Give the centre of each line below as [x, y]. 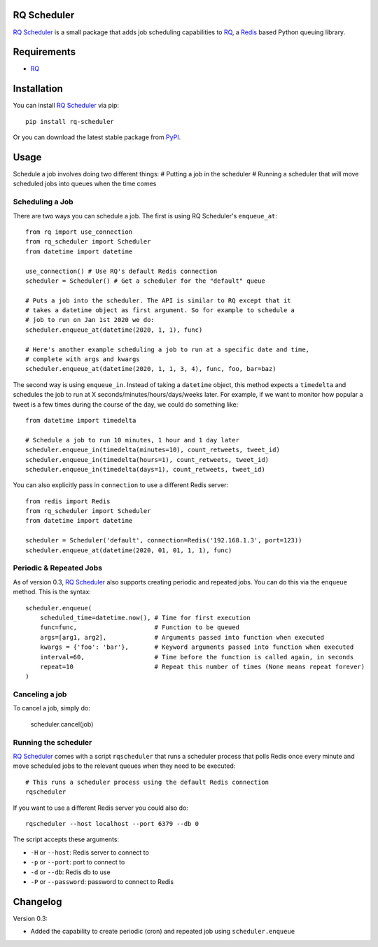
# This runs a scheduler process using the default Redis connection [147, 782]
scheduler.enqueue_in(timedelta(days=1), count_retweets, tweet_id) [145, 469]
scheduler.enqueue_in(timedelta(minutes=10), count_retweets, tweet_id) [153, 450]
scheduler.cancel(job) [62, 724]
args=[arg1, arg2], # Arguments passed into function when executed [182, 637]
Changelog [37, 902]
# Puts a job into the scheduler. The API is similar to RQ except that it [158, 300]
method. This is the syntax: [52, 592]
